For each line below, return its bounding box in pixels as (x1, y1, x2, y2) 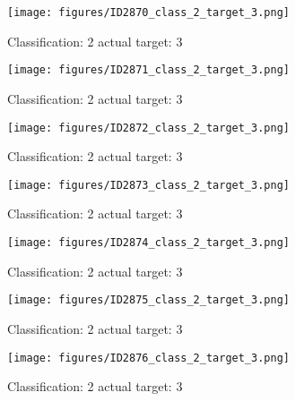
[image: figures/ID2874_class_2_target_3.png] (7, 236, 290, 249)
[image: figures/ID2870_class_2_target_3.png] (7, 6, 290, 19)
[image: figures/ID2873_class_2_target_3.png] (7, 178, 290, 192)
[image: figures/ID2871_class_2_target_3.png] (7, 64, 290, 77)
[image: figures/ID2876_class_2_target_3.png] (7, 351, 290, 364)
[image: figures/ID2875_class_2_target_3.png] (7, 294, 290, 307)
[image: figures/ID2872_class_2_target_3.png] (7, 121, 290, 134)
